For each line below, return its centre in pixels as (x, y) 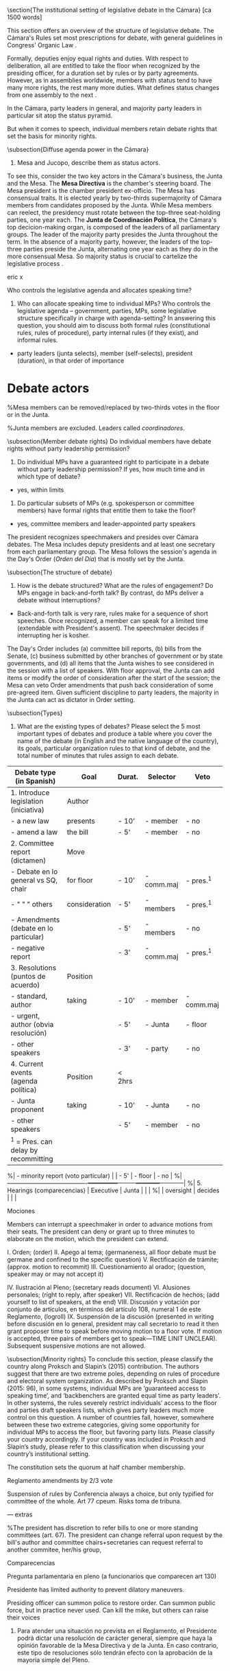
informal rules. (37, 340)
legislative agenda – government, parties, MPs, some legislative (106, 311)
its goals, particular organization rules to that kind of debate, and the (114, 748)
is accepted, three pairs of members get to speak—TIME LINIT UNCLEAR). (112, 1339)
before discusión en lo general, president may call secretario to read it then (113, 1324)
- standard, (29, 996)
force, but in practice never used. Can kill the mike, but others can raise (108, 1611)
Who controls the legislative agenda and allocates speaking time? (99, 290)
